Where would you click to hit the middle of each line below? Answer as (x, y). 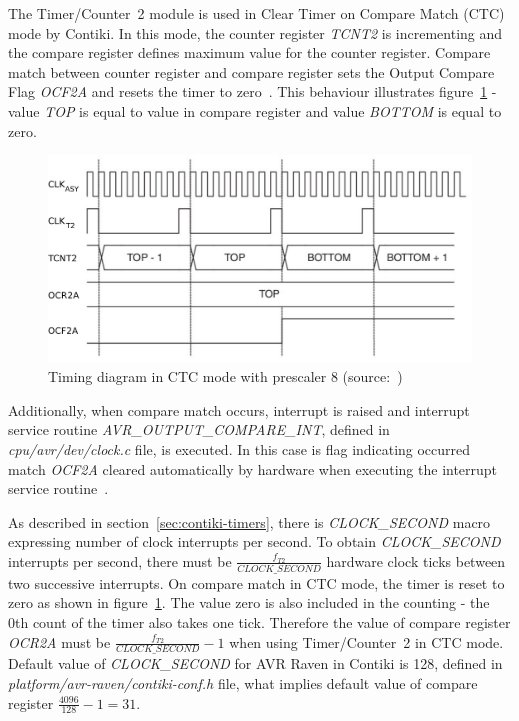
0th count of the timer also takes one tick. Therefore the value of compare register (259, 621)
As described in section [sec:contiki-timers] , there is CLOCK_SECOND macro (249, 521)
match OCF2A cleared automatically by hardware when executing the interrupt (253, 468)
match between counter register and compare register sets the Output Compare (251, 71)
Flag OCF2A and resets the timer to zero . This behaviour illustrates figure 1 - (252, 91)
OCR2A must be (59, 641)
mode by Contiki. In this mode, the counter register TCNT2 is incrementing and (255, 32)
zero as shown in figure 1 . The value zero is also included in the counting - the (249, 602)
